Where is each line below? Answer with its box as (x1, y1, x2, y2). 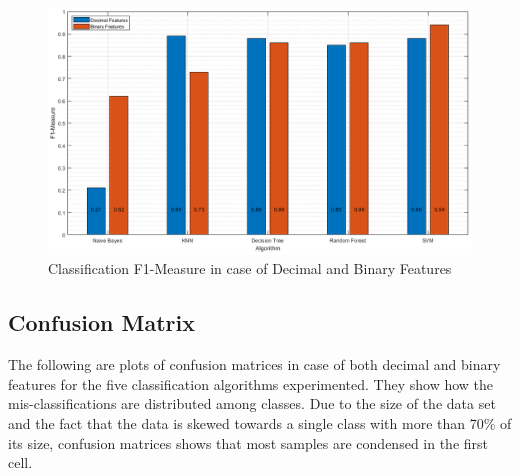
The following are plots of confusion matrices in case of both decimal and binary (8, 354, 501, 375)
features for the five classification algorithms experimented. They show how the (8, 373, 494, 394)
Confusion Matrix (8, 307, 195, 338)
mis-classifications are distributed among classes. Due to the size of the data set (8, 393, 496, 414)
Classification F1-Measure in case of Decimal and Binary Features (48, 258, 452, 279)
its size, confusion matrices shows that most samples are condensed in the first (8, 432, 489, 453)
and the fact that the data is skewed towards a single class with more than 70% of (8, 412, 512, 433)
